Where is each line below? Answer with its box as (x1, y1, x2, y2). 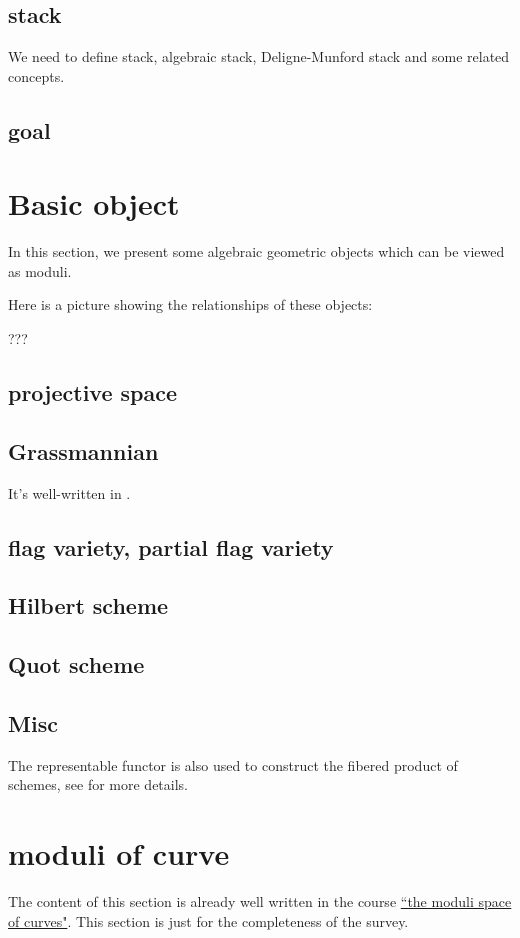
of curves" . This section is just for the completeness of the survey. (8, 910, 409, 931)
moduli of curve (8, 833, 230, 874)
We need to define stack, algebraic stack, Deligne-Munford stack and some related (8, 46, 510, 67)
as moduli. (8, 260, 72, 281)
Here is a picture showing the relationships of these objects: (8, 294, 373, 315)
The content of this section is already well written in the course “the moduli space (8, 891, 512, 912)
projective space (8, 377, 178, 408)
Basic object (8, 183, 180, 224)
